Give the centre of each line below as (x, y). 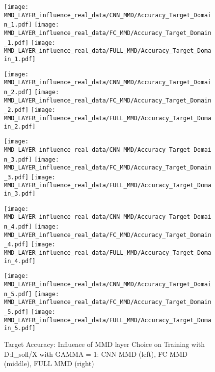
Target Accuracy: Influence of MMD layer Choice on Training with (105, 344)
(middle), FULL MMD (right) (49, 363)
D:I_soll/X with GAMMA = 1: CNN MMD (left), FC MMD (96, 354)
